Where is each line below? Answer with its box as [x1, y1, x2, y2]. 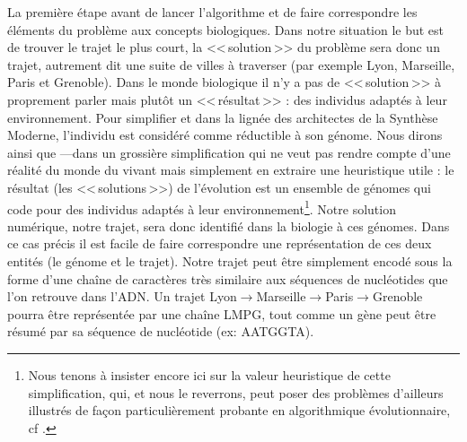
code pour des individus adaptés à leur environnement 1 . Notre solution [7, 196, 396, 218]
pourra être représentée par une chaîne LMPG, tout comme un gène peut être [7, 304, 436, 323]
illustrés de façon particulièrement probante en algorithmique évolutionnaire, [28, 401, 451, 420]
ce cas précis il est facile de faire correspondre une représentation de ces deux [7, 234, 432, 253]
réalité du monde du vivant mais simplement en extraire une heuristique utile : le [7, 160, 454, 179]
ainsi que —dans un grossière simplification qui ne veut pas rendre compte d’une [7, 143, 451, 161]
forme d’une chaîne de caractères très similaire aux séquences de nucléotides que [7, 269, 448, 288]
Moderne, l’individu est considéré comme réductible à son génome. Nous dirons [7, 126, 443, 144]
